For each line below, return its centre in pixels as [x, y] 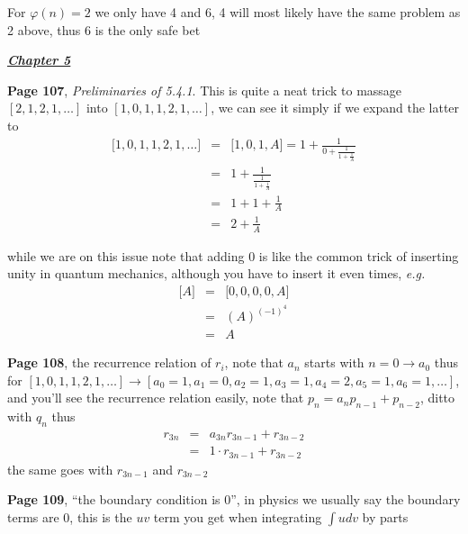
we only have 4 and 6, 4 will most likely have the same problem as [278, 12]
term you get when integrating [238, 517]
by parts [385, 517]
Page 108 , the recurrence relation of [109, 362]
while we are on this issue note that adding [126, 255]
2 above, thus [44, 29]
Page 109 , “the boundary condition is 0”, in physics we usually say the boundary [234, 499]
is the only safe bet [148, 29]
